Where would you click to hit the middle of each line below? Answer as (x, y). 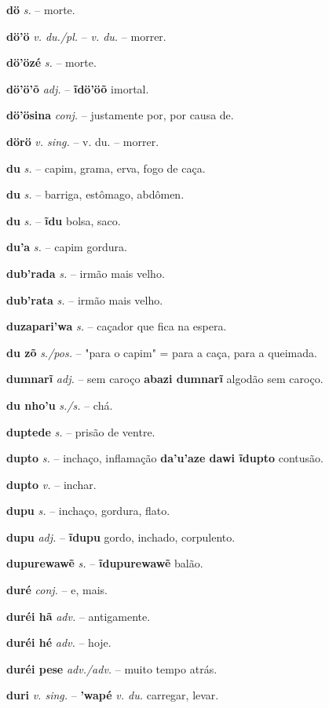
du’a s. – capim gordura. (67, 247)
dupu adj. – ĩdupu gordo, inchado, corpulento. (121, 536)
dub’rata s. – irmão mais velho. (85, 299)
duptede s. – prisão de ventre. (81, 431)
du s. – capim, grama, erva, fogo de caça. (106, 168)
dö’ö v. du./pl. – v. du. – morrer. (86, 36)
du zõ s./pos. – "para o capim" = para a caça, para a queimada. (162, 352)
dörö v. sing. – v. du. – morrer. (83, 141)
